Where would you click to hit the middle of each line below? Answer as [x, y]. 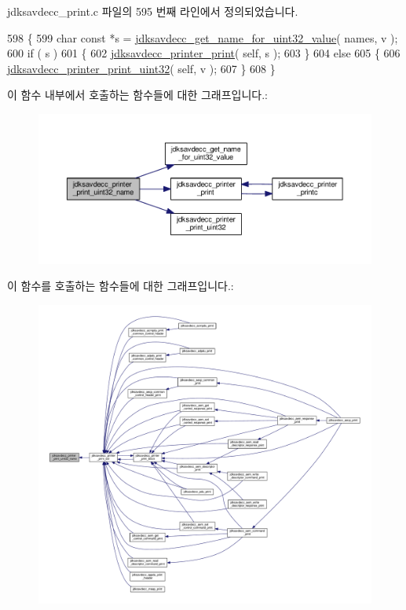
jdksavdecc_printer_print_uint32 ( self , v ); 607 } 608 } [141, 68]
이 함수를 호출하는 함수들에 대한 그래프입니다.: [121, 286]
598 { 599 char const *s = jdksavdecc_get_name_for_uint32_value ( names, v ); [203, 37]
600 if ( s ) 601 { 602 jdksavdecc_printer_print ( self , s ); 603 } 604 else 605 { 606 [204, 53]
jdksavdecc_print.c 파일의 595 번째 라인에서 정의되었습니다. [153, 11]
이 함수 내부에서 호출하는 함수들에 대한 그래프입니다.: [137, 95]
